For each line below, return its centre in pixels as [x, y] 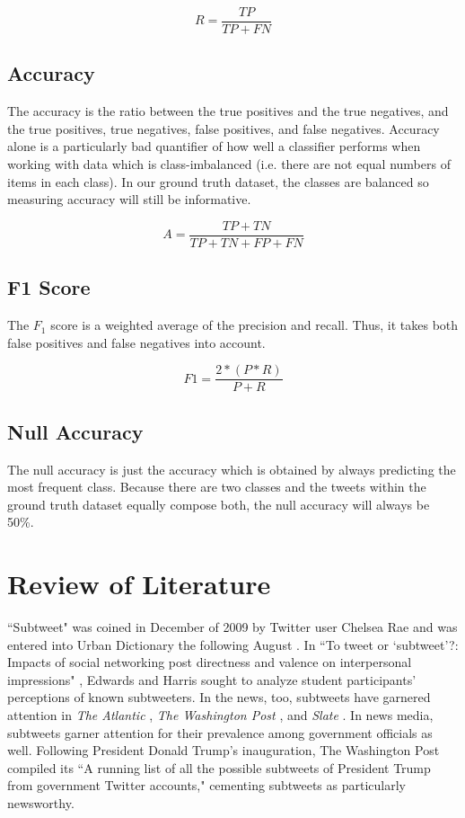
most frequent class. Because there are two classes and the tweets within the [217, 487]
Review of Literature [139, 584]
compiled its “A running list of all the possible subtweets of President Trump [219, 767]
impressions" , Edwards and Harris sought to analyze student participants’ [212, 679]
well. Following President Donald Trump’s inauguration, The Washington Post [224, 750]
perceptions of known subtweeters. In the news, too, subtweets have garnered [219, 697]
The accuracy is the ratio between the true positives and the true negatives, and [228, 111]
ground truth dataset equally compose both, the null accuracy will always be [219, 504]
